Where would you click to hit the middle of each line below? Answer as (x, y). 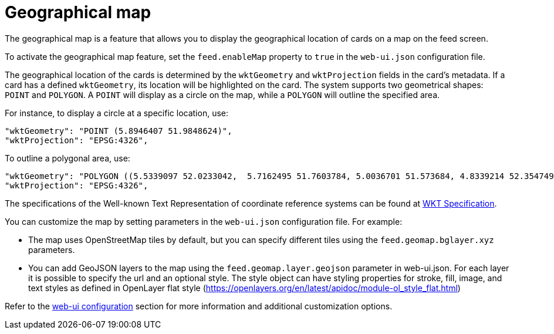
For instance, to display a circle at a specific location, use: (116, 113)
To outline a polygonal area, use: (67, 158)
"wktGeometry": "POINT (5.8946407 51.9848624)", (119, 131)
